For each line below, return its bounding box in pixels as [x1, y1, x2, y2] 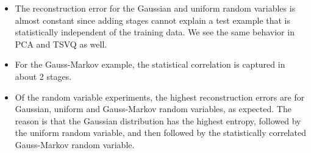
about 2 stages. [15, 69, 72, 82]
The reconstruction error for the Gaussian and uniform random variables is [15, 2, 296, 14]
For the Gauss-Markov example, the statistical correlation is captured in [15, 58, 285, 71]
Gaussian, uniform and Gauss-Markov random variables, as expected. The [15, 102, 291, 115]
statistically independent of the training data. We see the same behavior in [15, 26, 295, 38]
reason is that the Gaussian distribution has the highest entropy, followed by [15, 114, 301, 127]
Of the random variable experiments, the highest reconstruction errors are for [15, 90, 305, 103]
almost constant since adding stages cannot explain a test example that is [15, 13, 291, 26]
